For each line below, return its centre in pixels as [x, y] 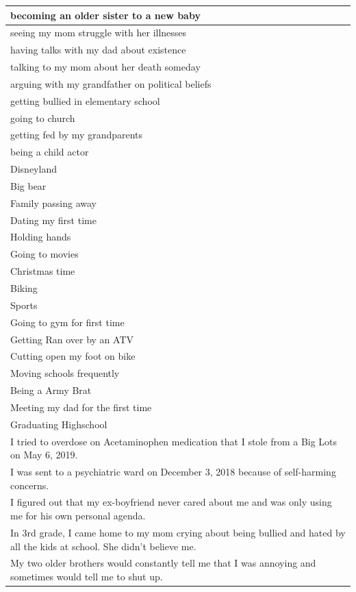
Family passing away [53, 202]
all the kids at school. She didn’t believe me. [103, 546]
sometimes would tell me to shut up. [87, 576]
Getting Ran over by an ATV [72, 339]
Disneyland [34, 169]
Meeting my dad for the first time [81, 407]
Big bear [28, 185]
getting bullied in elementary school [85, 100]
